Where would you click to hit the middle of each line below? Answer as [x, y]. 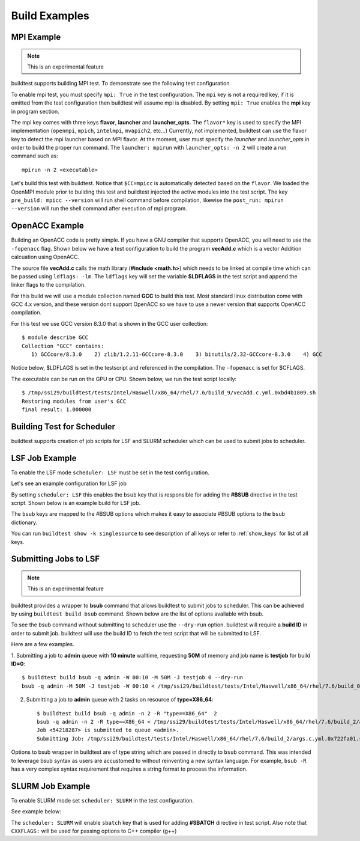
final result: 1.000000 [57, 409]
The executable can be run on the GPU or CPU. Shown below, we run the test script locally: [124, 379]
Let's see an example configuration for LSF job [69, 483]
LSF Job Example [44, 458]
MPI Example [36, 37]
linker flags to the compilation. [49, 285]
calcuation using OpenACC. [45, 257]
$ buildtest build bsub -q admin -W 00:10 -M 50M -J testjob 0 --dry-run [133, 677]
